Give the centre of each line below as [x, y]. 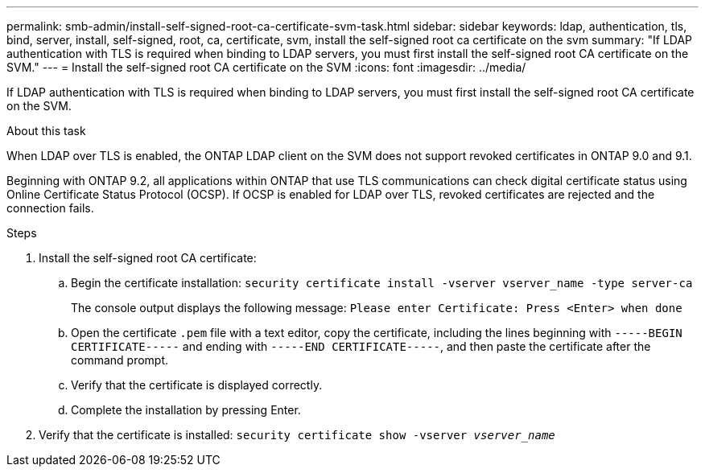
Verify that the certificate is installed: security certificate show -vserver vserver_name [297, 435]
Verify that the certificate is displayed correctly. [197, 385]
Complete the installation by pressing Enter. [186, 410]
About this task [46, 131]
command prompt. [120, 360]
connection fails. [50, 208]
